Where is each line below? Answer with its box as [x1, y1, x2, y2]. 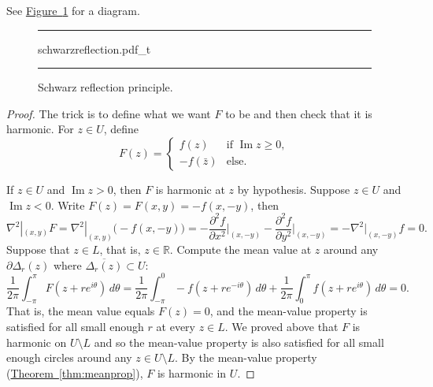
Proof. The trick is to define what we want [6, 105, 211, 121]
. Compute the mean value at [169, 240, 312, 257]
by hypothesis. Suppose [237, 180, 350, 197]
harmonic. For [6, 121, 74, 137]
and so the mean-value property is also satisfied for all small [94, 333, 384, 350]
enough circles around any [6, 349, 132, 366]
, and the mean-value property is [209, 303, 368, 319]
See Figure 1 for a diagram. [6, 2, 140, 18]
